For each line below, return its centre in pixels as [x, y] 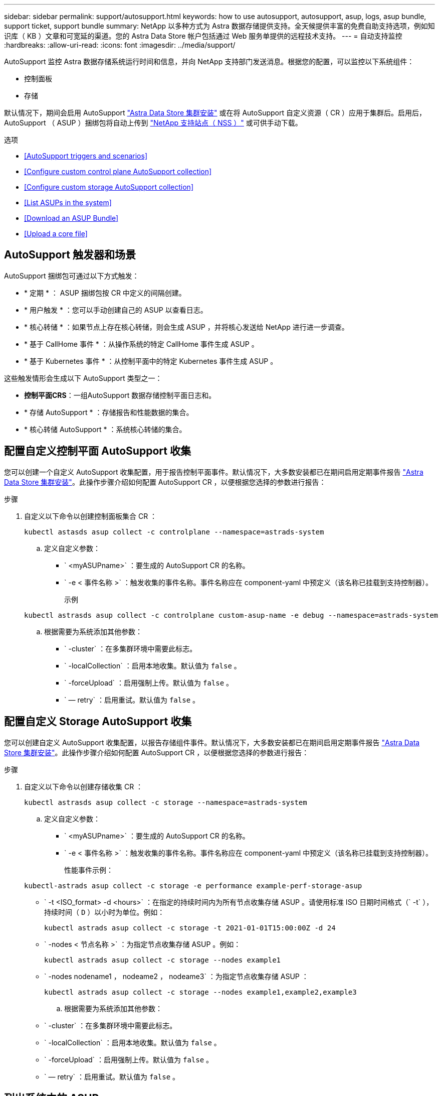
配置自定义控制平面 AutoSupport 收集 [97, 451]
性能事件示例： [89, 870]
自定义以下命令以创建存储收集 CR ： [84, 786]
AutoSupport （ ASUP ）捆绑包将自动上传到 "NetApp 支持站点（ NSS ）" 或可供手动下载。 [153, 123]
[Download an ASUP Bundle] [71, 218]
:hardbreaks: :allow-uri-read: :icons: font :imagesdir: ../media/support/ [120, 45]
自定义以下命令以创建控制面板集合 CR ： [91, 516]
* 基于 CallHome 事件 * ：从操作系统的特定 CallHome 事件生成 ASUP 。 [141, 344]
